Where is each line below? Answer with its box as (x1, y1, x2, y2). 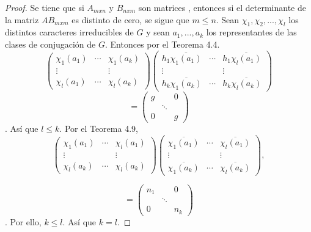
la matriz (5, 13, 39, 26)
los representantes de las (206, 26, 297, 38)
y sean (146, 26, 170, 38)
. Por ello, (5, 215, 42, 228)
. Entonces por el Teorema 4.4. (104, 37, 220, 50)
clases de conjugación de (5, 37, 96, 50)
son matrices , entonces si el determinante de (138, 1, 306, 13)
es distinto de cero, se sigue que (71, 13, 189, 26)
